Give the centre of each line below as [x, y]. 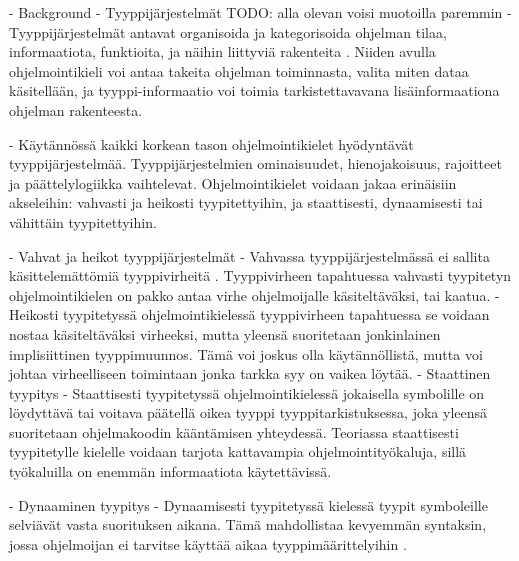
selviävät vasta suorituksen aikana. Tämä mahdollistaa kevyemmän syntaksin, [248, 524]
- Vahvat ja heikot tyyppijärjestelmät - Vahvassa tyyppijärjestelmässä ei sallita [249, 255]
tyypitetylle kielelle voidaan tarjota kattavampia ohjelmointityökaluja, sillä [238, 451]
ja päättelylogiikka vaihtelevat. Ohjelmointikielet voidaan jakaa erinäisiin [233, 182]
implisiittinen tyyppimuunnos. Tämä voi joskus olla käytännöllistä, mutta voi [246, 353]
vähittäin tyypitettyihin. [83, 221]
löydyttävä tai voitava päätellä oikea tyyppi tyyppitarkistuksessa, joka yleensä [248, 412]
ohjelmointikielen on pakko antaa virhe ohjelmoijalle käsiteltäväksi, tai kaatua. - [254, 294]
